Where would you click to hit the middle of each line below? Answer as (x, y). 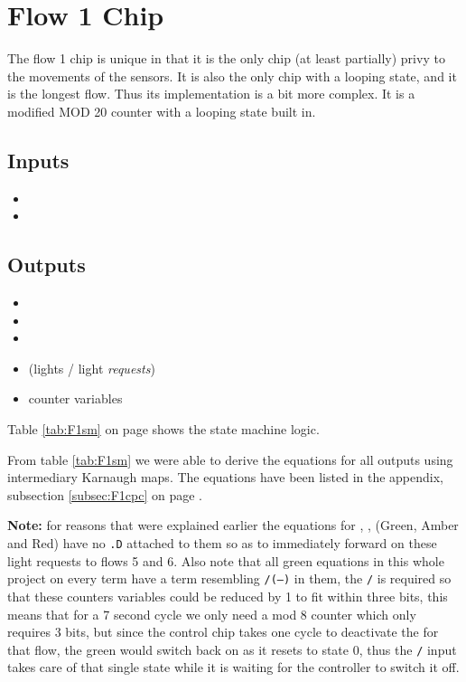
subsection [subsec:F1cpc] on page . (105, 494)
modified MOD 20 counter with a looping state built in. (162, 111)
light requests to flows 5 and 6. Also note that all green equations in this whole (226, 560)
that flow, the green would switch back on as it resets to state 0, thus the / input (232, 649)
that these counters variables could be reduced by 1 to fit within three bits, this (228, 596)
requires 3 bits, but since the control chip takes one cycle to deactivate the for (223, 632)
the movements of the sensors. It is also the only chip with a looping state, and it (232, 76)
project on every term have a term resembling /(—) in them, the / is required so (229, 578)
